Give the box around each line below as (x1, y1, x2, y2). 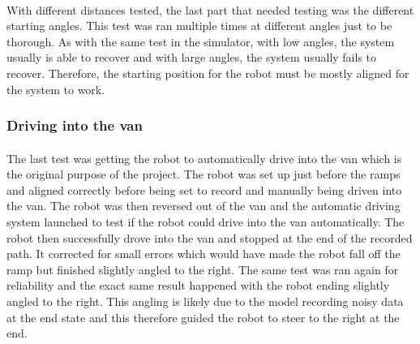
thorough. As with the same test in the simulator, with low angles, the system (6, 32, 395, 49)
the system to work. (6, 80, 105, 97)
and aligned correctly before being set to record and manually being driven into (6, 181, 402, 198)
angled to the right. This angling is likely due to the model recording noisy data (6, 292, 404, 309)
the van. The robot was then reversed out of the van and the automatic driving (6, 197, 401, 214)
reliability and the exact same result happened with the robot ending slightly (6, 277, 390, 294)
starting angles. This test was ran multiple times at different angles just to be (6, 17, 392, 34)
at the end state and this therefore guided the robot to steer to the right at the (6, 308, 400, 325)
